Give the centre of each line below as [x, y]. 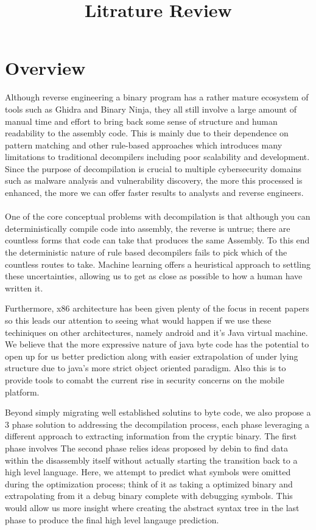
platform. [22, 392]
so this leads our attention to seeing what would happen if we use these [138, 320]
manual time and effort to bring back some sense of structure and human [141, 121]
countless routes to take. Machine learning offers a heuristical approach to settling [158, 264]
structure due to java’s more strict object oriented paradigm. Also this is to [146, 368]
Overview [45, 68]
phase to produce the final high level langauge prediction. [112, 519]
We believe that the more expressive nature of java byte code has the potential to [157, 344]
